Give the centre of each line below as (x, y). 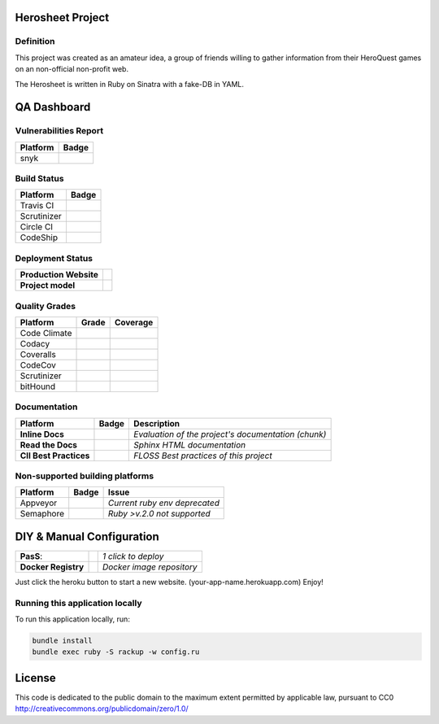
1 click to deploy (133, 556)
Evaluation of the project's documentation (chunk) (230, 434)
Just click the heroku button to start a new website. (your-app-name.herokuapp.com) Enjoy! (170, 582)
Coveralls (38, 354)
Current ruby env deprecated (163, 503)
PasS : (31, 556)
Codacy (35, 343)
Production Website (59, 275)
